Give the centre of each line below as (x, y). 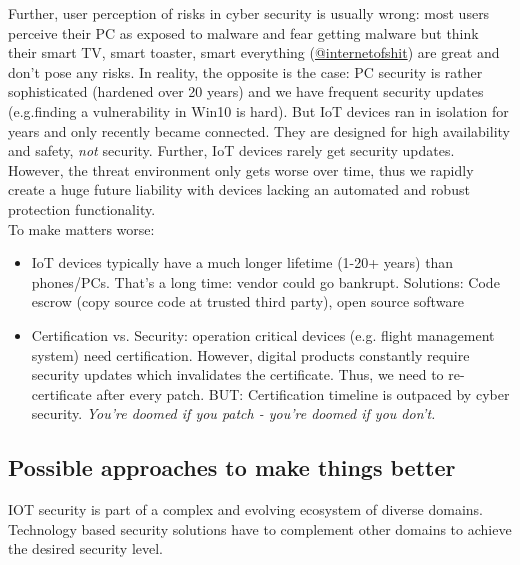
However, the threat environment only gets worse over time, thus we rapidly (241, 169)
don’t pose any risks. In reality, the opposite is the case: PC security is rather (245, 71)
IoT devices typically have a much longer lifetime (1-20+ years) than (242, 262)
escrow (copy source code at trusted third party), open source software (248, 301)
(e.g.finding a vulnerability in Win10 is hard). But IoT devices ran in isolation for (258, 110)
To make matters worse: (81, 228)
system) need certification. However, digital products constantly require (250, 354)
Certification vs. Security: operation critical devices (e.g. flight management (263, 334)
